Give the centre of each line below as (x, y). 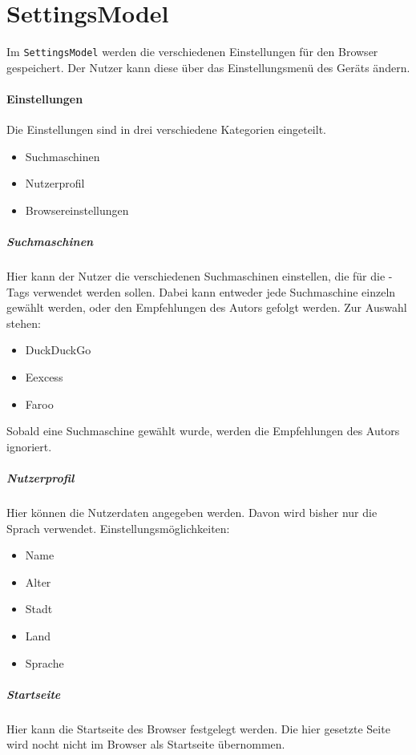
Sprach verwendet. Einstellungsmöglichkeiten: (118, 528)
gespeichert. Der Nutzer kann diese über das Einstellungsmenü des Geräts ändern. (208, 67)
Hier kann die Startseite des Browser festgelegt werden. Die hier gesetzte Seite (198, 728)
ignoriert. (29, 446)
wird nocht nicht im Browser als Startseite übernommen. (146, 744)
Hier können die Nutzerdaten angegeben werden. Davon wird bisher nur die (192, 513)
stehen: (24, 323)
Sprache (44, 662)
